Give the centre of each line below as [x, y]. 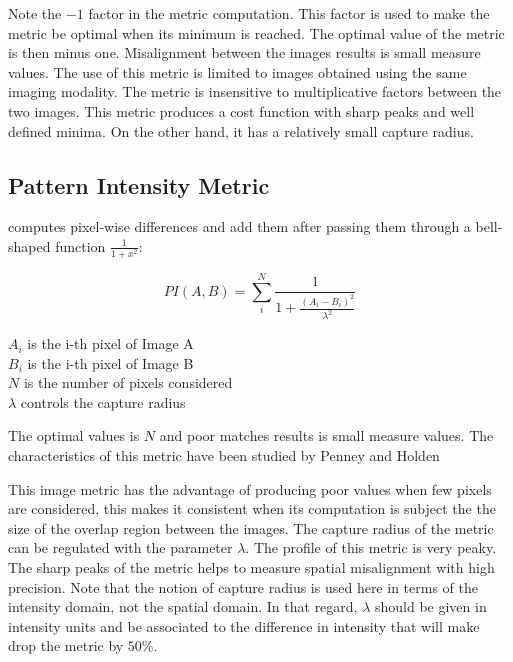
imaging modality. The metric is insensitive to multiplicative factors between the [255, 91]
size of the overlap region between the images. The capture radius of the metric [251, 527]
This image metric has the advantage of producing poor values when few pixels [250, 488]
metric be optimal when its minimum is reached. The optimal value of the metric [256, 32]
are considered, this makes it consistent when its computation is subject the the [252, 508]
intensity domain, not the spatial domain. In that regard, [183, 606]
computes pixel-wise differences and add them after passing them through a [239, 226]
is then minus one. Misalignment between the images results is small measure [244, 52]
